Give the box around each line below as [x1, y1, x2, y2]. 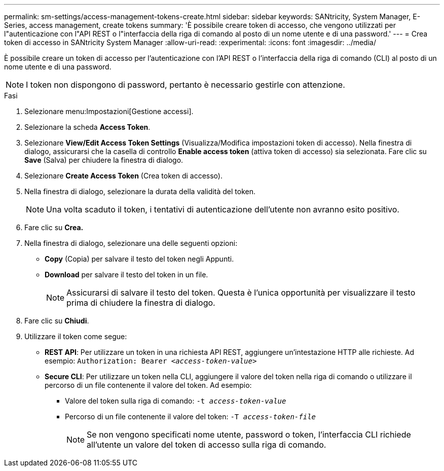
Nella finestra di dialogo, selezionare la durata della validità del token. [24, 187, 256, 196]
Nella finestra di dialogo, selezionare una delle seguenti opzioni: [24, 239, 238, 247]
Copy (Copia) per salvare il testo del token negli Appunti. [45, 255, 234, 263]
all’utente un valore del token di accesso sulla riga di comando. [87, 440, 326, 450]
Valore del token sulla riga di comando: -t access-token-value [65, 396, 286, 405]
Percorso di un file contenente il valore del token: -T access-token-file [65, 412, 316, 421]
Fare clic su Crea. [24, 223, 84, 232]
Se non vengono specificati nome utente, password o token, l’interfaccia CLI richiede [87, 429, 411, 440]
